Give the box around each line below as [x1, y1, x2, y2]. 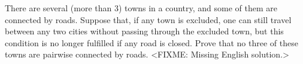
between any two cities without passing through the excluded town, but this [5, 25, 284, 37]
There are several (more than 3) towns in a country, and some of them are [5, 2, 278, 14]
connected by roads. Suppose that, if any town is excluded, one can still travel [5, 13, 292, 25]
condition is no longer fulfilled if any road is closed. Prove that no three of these [5, 36, 298, 49]
